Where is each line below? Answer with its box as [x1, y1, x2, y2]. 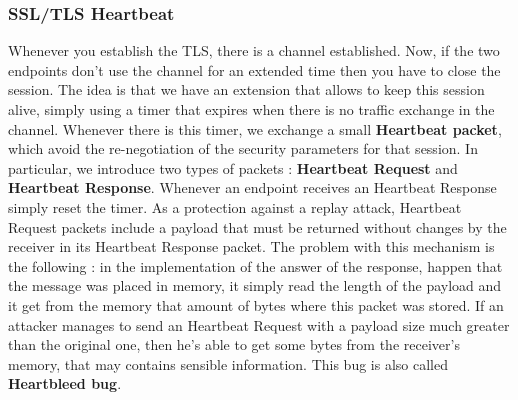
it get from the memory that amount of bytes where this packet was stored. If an [8, 294, 504, 315]
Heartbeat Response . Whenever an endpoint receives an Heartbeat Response [8, 177, 497, 198]
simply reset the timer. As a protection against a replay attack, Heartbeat [8, 196, 462, 217]
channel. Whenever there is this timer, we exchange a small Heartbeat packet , [8, 118, 502, 139]
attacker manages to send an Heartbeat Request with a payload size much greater [8, 314, 510, 335]
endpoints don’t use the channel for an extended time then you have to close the [8, 59, 501, 80]
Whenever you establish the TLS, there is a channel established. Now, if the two [8, 40, 500, 61]
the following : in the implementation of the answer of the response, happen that [8, 255, 503, 276]
